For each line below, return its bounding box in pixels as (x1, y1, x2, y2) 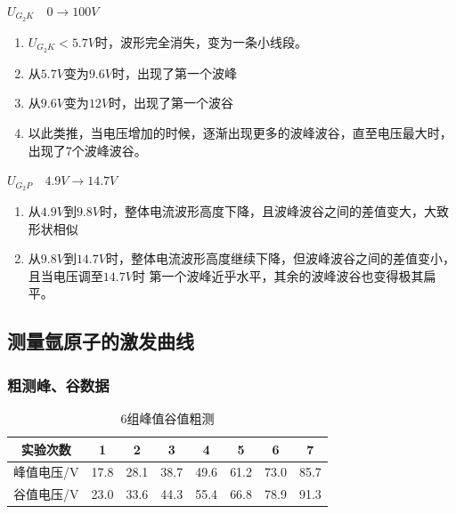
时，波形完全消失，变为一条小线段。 (94, 32, 307, 51)
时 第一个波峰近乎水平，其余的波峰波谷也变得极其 (132, 266, 424, 285)
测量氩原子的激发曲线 (7, 327, 194, 355)
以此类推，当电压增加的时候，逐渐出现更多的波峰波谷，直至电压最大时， (28, 123, 452, 141)
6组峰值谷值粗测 (120, 408, 215, 427)
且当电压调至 (28, 266, 103, 285)
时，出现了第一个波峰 (111, 63, 237, 82)
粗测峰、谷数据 (7, 373, 110, 396)
